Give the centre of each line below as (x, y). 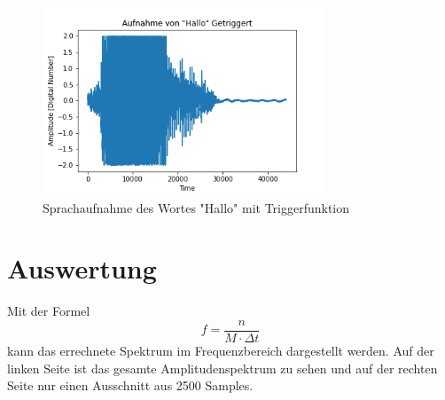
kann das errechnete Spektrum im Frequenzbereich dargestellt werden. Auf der (221, 350)
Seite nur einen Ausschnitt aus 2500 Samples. (130, 385)
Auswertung (82, 268)
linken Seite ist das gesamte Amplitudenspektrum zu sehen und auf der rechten (222, 368)
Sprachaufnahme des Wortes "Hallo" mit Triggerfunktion (196, 207)
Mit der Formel (49, 311)
